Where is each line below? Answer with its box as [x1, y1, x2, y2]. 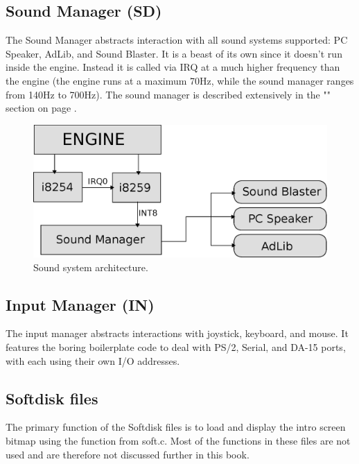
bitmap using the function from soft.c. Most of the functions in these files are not [6, 433, 351, 448]
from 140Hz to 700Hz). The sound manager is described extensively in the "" [6, 87, 331, 101]
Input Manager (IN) [6, 293, 155, 315]
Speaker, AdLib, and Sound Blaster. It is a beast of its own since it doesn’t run [6, 46, 342, 60]
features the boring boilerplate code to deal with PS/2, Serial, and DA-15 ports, [6, 340, 346, 354]
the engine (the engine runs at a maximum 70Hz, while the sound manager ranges [6, 73, 354, 87]
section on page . [6, 101, 77, 115]
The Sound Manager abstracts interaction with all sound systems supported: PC [6, 33, 348, 47]
